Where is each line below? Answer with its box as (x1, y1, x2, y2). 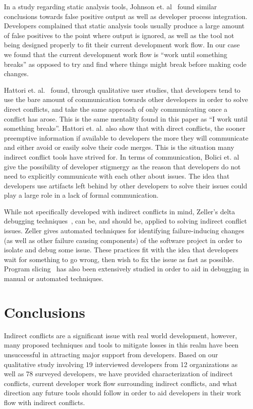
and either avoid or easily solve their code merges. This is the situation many (4, 142, 234, 152)
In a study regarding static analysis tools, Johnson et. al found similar (4, 1, 217, 11)
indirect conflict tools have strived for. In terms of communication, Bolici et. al (4, 151, 239, 162)
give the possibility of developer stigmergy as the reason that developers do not (4, 161, 241, 171)
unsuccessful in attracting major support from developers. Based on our (4, 349, 218, 359)
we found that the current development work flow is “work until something (4, 49, 228, 59)
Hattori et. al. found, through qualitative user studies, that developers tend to (4, 84, 241, 95)
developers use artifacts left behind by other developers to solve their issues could (4, 180, 247, 190)
